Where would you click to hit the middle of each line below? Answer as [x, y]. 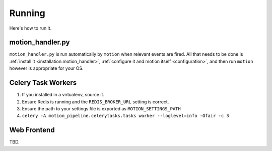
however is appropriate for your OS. [46, 68]
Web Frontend [32, 130]
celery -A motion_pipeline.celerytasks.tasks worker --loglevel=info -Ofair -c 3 [125, 116]
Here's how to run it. [30, 28]
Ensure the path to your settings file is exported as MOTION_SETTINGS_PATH [101, 108]
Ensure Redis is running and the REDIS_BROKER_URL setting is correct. [95, 102]
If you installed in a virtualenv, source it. [63, 95]
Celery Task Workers [43, 83]
